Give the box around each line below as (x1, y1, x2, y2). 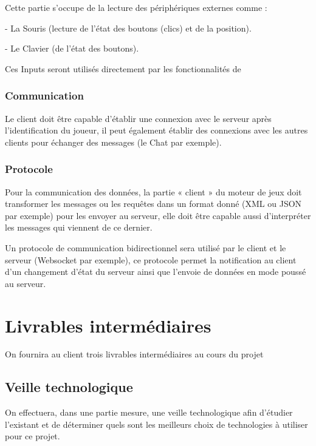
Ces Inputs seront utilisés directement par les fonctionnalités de (5, 62, 241, 75)
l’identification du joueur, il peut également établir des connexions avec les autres (5, 124, 308, 137)
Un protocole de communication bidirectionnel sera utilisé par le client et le (5, 241, 286, 254)
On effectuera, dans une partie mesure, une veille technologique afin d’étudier (5, 406, 293, 419)
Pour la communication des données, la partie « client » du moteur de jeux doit (5, 185, 302, 198)
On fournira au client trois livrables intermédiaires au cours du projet (5, 348, 264, 360)
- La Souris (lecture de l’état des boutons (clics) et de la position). (5, 21, 252, 34)
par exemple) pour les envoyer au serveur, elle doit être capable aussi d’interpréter (5, 209, 311, 221)
